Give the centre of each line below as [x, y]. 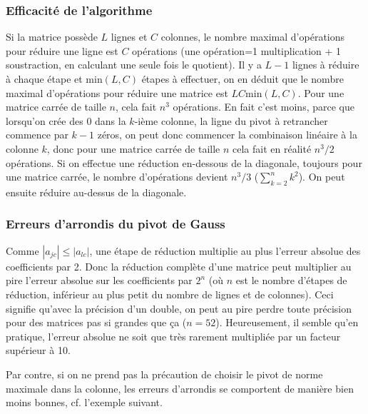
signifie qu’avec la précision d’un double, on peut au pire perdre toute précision [179, 308]
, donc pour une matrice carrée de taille [133, 148]
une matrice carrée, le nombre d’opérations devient [117, 177]
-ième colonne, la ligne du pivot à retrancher [231, 120]
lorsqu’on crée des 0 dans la [66, 120]
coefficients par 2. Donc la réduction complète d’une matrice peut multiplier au [179, 266]
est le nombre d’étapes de [291, 280]
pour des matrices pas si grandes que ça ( [96, 322]
